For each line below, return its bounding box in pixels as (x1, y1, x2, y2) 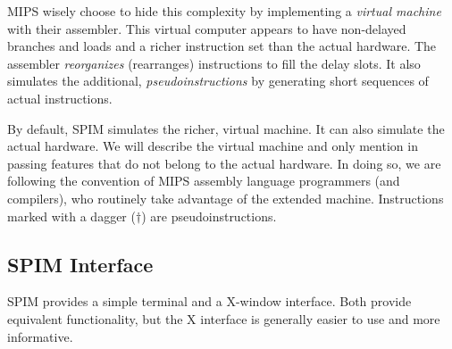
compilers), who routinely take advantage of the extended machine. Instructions (7, 188, 444, 207)
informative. (7, 327, 73, 345)
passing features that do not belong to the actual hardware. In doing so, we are (7, 154, 441, 172)
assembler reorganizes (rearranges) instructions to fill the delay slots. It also (7, 54, 421, 72)
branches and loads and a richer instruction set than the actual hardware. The (7, 37, 437, 55)
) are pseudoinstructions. (141, 206, 277, 225)
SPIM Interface (7, 250, 154, 278)
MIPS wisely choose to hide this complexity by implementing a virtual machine (7, 2, 441, 20)
